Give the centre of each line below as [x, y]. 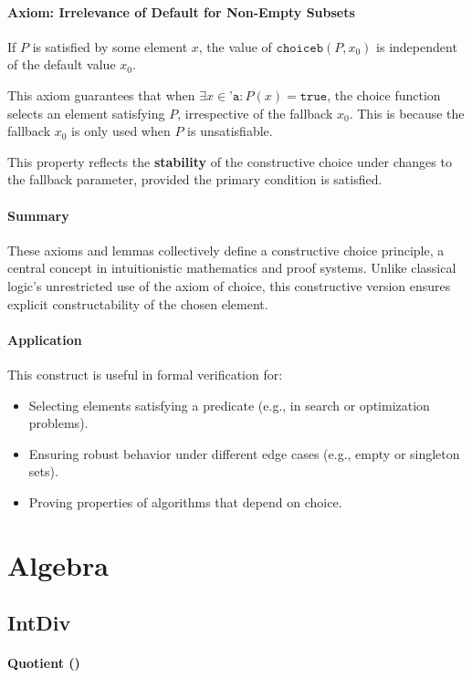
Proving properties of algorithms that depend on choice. [185, 501]
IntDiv [39, 623]
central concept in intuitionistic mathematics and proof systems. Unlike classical [232, 268]
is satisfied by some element [110, 46]
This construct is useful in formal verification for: [145, 374]
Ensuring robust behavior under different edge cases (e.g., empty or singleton [244, 453]
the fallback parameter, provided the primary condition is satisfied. [195, 179]
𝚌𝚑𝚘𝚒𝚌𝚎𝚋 [300, 48]
